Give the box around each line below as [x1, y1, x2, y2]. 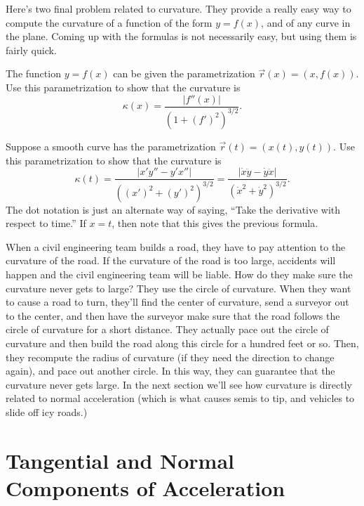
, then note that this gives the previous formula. [112, 216, 318, 231]
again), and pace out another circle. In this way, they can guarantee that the [6, 363, 335, 378]
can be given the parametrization [113, 66, 255, 81]
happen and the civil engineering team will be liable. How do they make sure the [6, 266, 353, 281]
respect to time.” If [6, 216, 86, 231]
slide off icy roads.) [6, 404, 88, 419]
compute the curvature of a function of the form [6, 15, 213, 30]
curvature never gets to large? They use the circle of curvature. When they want [6, 280, 351, 295]
